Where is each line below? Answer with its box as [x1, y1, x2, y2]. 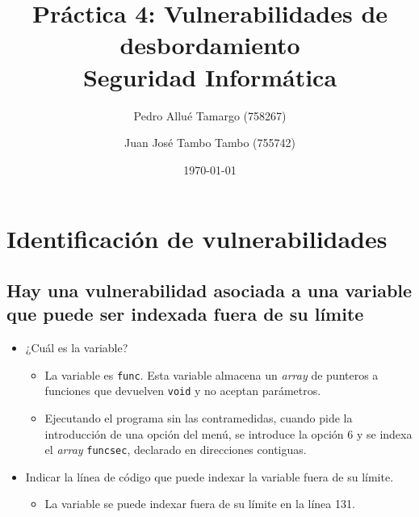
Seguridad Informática [82, 60, 337, 93]
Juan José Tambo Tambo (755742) [124, 134, 295, 151]
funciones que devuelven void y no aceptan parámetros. [44, 382, 321, 399]
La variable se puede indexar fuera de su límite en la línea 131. [44, 495, 355, 512]
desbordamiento [119, 28, 300, 61]
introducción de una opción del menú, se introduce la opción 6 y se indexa [44, 425, 413, 442]
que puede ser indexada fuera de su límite [6, 301, 364, 326]
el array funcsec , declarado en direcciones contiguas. [44, 441, 307, 458]
